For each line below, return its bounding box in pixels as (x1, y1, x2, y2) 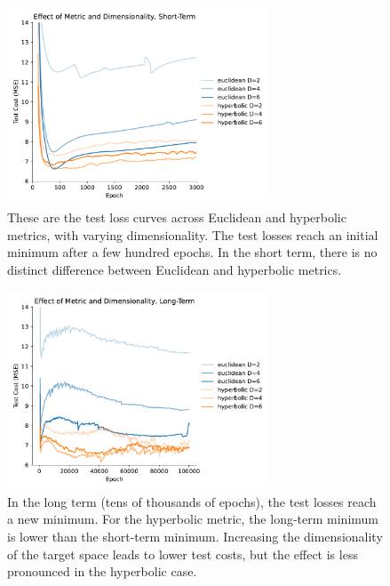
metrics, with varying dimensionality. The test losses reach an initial (7, 225, 378, 244)
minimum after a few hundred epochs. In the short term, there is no (7, 243, 378, 261)
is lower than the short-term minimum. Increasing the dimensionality (7, 526, 383, 545)
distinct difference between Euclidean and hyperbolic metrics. (7, 260, 342, 278)
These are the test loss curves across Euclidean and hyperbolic (7, 208, 346, 227)
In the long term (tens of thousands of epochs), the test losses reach (7, 492, 377, 510)
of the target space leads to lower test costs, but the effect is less (7, 544, 358, 563)
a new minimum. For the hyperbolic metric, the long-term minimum (7, 510, 379, 528)
